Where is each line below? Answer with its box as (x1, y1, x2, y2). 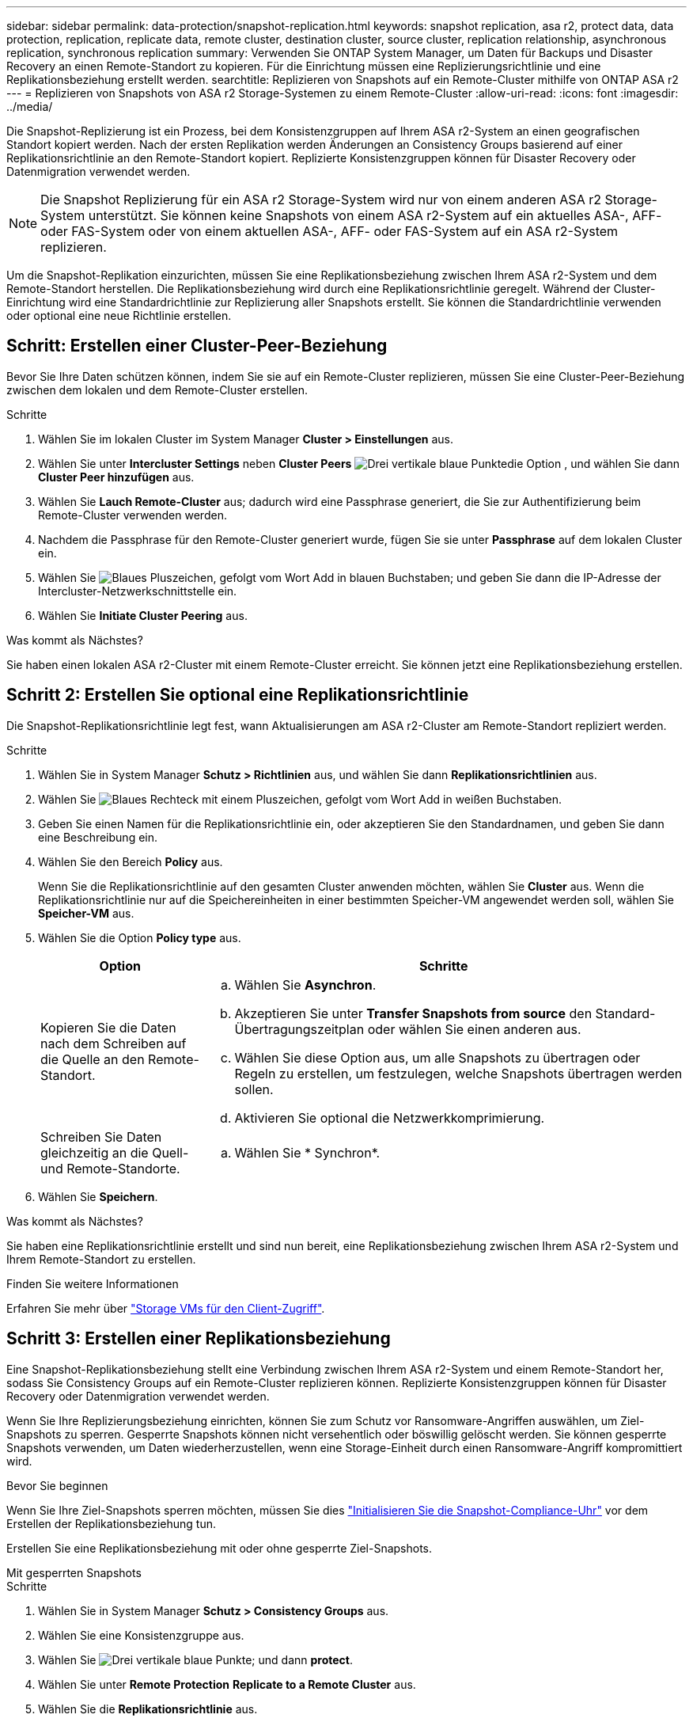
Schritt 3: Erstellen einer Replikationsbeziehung (6, 1329, 391, 1349)
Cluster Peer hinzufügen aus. (38, 469, 195, 484)
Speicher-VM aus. (38, 906, 134, 920)
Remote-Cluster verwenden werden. (38, 507, 227, 522)
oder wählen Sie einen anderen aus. (367, 1021, 581, 1037)
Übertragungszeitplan (234, 1021, 365, 1037)
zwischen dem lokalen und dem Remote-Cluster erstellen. (6, 382, 309, 397)
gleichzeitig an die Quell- (40, 1144, 189, 1161)
